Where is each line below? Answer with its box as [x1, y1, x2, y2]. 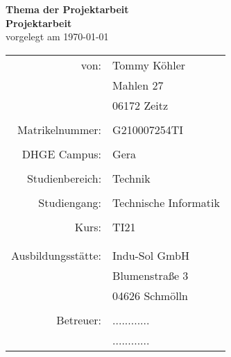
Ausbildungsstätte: [11, 247, 102, 263]
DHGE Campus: [22, 145, 102, 162]
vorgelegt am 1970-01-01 [6, 29, 109, 44]
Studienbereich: [26, 169, 102, 186]
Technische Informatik [112, 194, 220, 210]
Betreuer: [56, 311, 102, 328]
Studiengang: [38, 194, 102, 210]
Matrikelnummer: [17, 121, 102, 138]
